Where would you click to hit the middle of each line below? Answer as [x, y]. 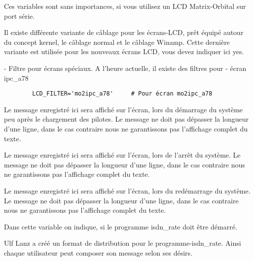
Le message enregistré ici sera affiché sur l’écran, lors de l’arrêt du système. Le [122, 155]
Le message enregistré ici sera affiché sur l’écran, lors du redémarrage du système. [127, 190]
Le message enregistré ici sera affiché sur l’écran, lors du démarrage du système [124, 109]
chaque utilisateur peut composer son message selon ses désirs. [98, 252]
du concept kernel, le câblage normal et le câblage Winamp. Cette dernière [117, 42]
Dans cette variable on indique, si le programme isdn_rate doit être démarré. [121, 226]
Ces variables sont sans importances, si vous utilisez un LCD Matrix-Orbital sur [125, 6]
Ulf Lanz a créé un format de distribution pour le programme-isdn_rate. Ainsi [123, 243]
